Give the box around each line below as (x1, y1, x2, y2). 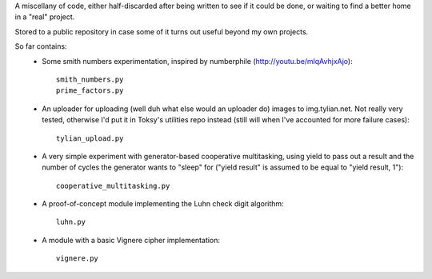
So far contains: (14, 42, 67, 51)
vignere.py (56, 254, 99, 263)
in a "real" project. (14, 12, 75, 22)
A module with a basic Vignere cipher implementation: (42, 235, 220, 245)
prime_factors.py (56, 86, 124, 95)
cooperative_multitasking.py (56, 181, 170, 190)
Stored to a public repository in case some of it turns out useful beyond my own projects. (14, 26, 309, 36)
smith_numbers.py (56, 74, 124, 84)
